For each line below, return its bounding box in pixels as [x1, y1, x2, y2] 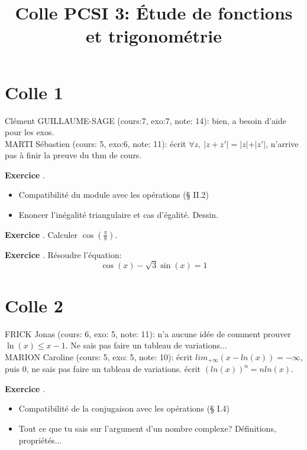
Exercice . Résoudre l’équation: [5, 248, 122, 260]
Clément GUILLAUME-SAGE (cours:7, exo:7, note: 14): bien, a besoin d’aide [5, 114, 287, 126]
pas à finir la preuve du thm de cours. [5, 149, 142, 161]
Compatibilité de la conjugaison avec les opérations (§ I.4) [18, 402, 230, 415]
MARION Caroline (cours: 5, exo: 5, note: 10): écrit [5, 350, 193, 363]
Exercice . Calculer [5, 228, 78, 240]
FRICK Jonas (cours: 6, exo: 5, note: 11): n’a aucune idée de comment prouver [5, 327, 291, 340]
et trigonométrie [86, 24, 222, 48]
